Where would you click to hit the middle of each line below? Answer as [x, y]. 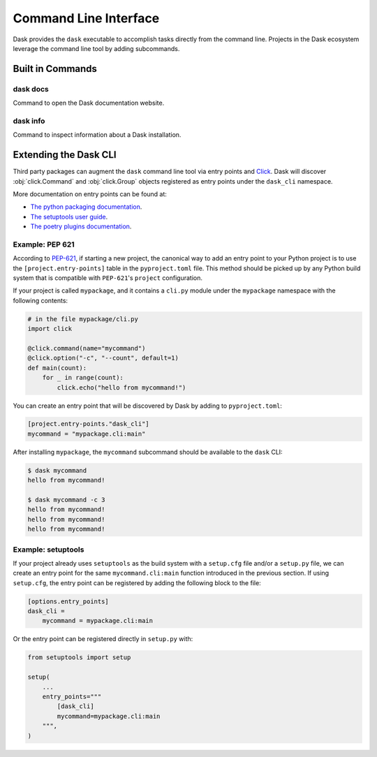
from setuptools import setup [79, 657]
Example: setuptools [49, 550]
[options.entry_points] [68, 601]
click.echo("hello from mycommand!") [121, 387]
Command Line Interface [86, 18]
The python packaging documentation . [86, 207]
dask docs [31, 89]
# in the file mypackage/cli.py [83, 319]
